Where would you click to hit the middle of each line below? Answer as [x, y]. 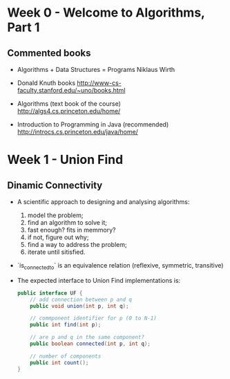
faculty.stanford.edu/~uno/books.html [71, 90]
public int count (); [59, 362]
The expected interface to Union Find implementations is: [99, 280]
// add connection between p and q [81, 299]
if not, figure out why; [58, 237]
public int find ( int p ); [66, 325]
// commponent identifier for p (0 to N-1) [93, 318]
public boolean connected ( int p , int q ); [90, 344]
